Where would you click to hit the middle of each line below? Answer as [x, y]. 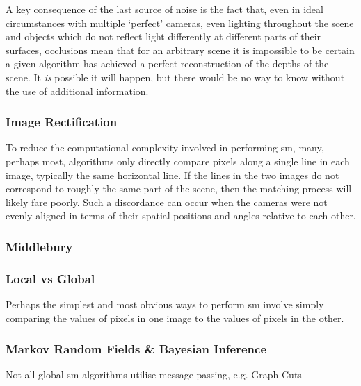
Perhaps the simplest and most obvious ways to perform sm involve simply [165, 304]
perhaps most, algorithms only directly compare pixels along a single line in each [178, 161]
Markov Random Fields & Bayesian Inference [136, 349]
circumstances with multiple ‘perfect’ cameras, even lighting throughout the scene [180, 23]
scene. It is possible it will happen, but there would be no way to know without [175, 77]
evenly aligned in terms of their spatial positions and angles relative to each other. [181, 216]
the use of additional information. [77, 91]
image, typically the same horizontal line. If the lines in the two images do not [173, 175]
